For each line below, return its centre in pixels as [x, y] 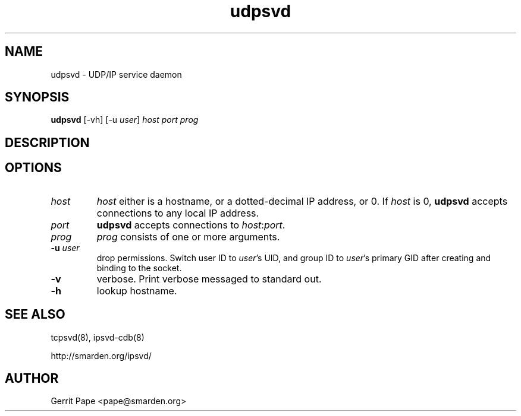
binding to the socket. [139, 268]
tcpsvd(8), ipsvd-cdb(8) [98, 337]
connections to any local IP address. [178, 213]
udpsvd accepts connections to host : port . [191, 225]
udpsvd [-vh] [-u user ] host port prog [125, 120]
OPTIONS [33, 168]
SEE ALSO [35, 315]
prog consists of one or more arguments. [188, 236]
